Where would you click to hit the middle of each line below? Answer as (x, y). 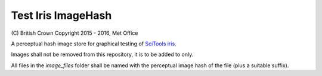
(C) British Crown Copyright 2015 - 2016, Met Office (75, 33)
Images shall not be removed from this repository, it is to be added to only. (102, 54)
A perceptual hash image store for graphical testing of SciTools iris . (94, 44)
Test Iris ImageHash (61, 15)
